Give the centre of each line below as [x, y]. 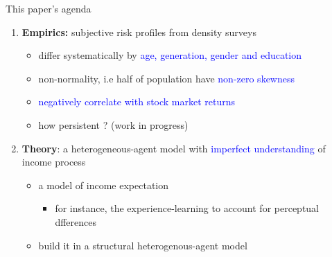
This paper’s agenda [49, 8]
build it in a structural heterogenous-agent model [143, 245]
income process [54, 162]
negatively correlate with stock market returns [137, 101]
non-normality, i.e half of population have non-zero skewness [166, 78]
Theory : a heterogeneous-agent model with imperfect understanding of [174, 148]
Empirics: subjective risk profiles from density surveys [139, 32]
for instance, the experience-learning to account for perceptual [187, 208]
